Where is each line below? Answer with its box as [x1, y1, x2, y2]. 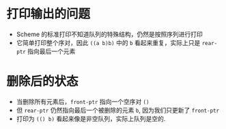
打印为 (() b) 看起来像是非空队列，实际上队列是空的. [16, 114, 166, 123]
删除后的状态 [6, 74, 79, 89]
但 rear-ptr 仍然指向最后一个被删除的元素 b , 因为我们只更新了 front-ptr [16, 106, 220, 114]
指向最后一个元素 [27, 47, 76, 55]
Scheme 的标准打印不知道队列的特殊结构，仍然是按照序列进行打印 [16, 30, 203, 38]
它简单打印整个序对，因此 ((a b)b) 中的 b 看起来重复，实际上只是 [16, 38, 201, 46]
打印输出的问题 [6, 6, 91, 22]
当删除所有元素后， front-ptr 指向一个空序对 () [16, 97, 150, 106]
